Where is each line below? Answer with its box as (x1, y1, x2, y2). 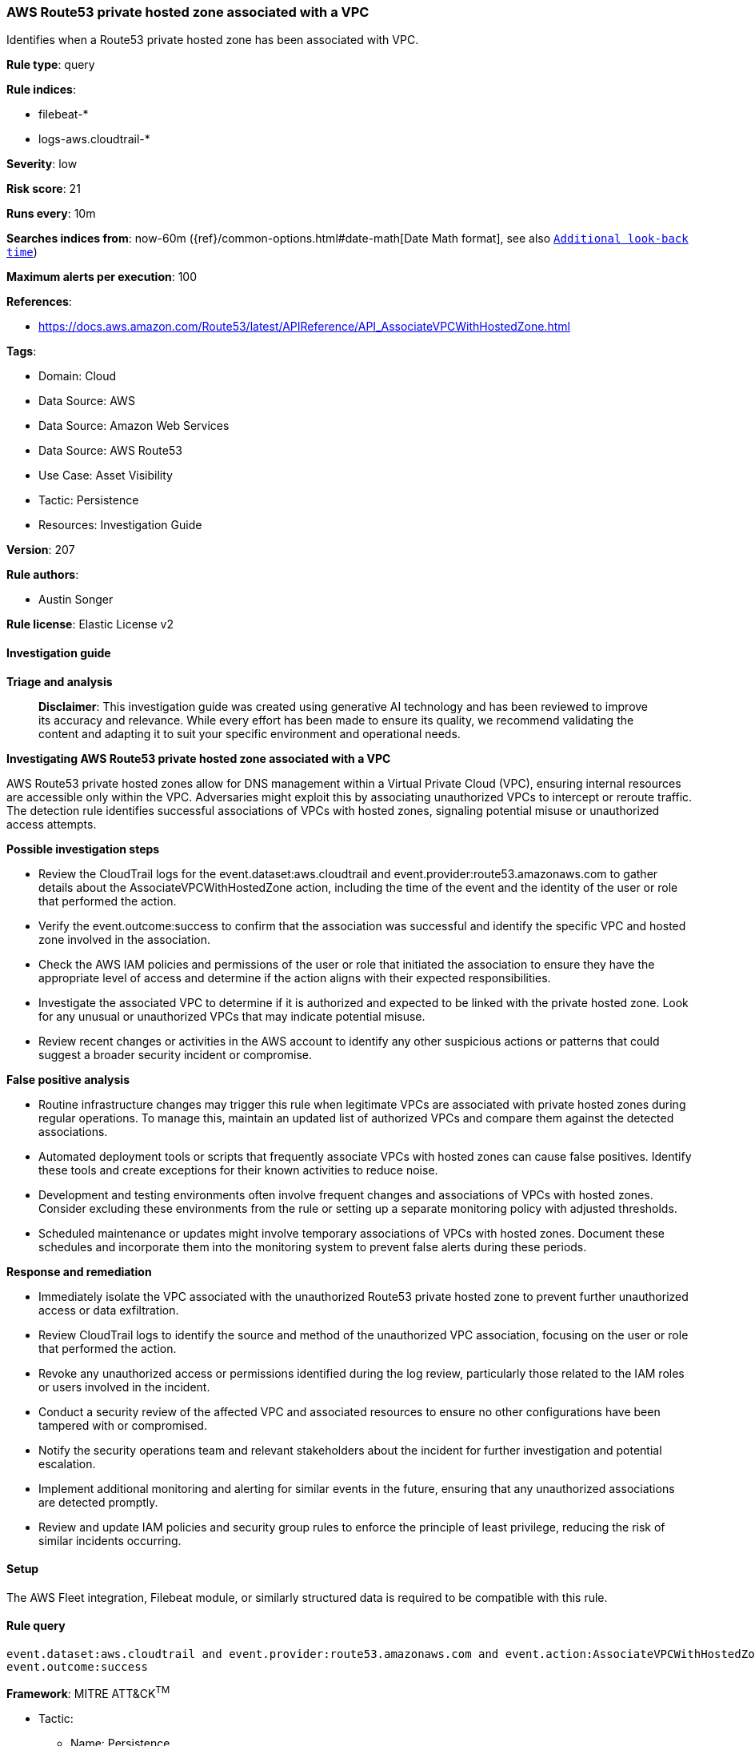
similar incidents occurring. (38, 1533, 182, 1547)
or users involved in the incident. (38, 1379, 210, 1394)
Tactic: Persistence (38, 493, 139, 508)
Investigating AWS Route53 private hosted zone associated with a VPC (6, 751, 391, 765)
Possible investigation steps (6, 841, 160, 856)
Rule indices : (6, 82, 76, 97)
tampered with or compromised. (38, 1418, 207, 1432)
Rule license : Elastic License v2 (6, 617, 174, 632)
